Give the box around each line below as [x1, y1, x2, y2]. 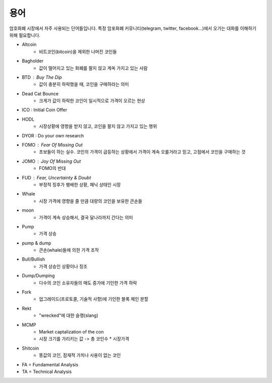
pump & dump [22, 240, 51, 246]
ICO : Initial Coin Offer [22, 107, 67, 113]
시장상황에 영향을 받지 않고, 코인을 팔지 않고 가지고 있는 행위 [39, 123, 157, 129]
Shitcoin [22, 345, 39, 351]
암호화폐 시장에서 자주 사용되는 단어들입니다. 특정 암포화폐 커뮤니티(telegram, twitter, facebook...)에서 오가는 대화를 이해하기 [9, 25, 257, 31]
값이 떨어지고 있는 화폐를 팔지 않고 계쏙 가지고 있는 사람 [39, 65, 148, 71]
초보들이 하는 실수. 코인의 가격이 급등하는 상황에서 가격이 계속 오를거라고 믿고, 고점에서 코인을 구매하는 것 [39, 149, 246, 155]
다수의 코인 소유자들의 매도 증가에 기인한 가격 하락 [39, 279, 137, 285]
